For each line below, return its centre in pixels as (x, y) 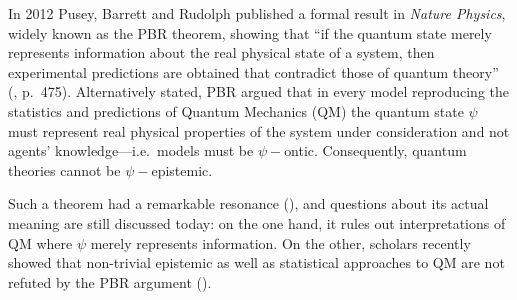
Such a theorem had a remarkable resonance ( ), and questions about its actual (248, 203)
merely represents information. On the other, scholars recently (280, 242)
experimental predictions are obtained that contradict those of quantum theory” (253, 71)
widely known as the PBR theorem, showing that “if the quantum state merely (250, 32)
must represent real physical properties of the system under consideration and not (259, 130)
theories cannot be (64, 169)
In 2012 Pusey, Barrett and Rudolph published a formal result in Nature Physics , (257, 13)
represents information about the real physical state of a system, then (221, 52)
